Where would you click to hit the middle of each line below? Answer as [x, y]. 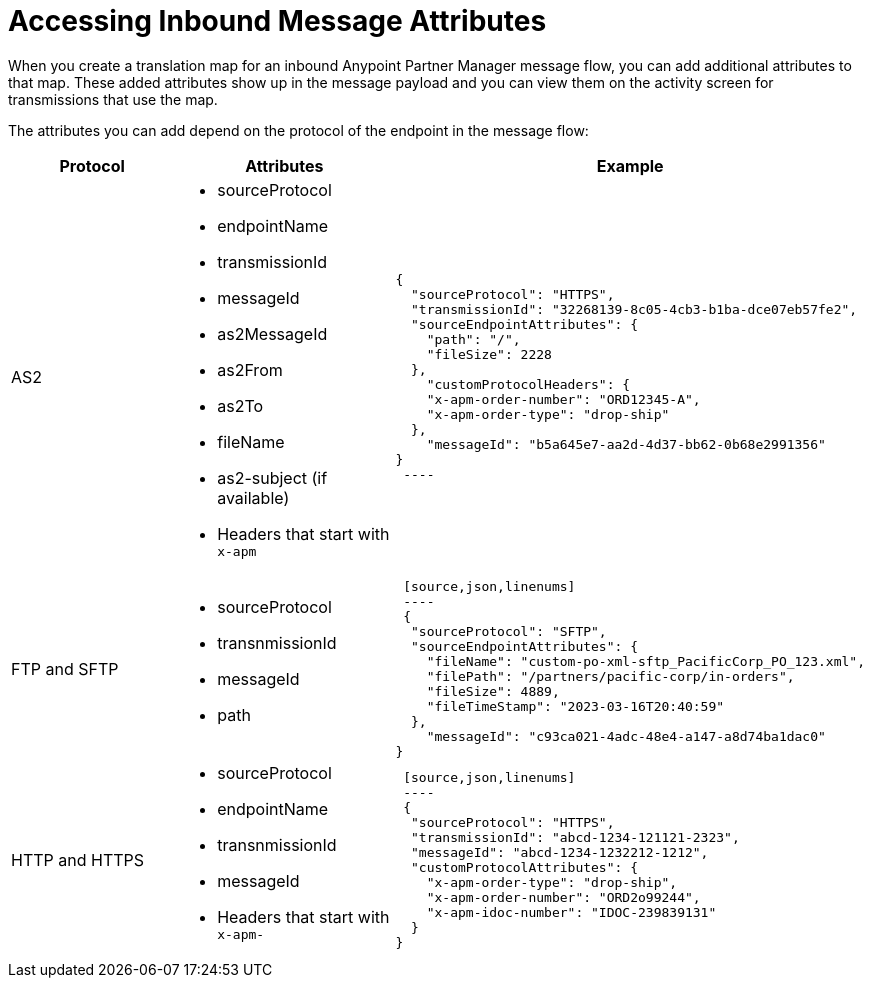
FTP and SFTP [65, 668]
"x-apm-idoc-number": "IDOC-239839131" [571, 913]
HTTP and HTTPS [78, 860]
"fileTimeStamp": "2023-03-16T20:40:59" [575, 706]
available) [253, 497]
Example [630, 165]
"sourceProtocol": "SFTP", [509, 631]
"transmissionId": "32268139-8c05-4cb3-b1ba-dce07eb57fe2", [634, 310]
